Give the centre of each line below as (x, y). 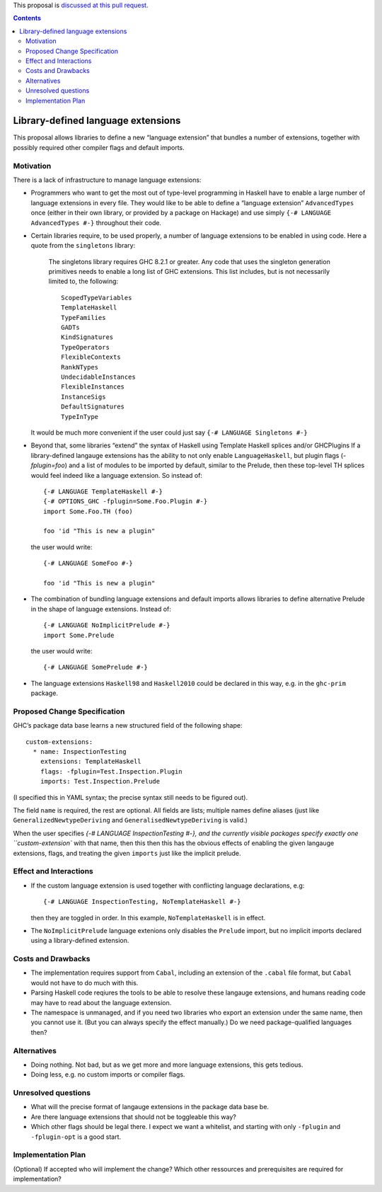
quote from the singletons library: (83, 246)
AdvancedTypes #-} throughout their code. (96, 222)
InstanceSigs (83, 397)
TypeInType (80, 417)
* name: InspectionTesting (80, 752)
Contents (27, 18)
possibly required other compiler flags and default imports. (99, 147)
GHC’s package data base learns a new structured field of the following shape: (128, 726)
